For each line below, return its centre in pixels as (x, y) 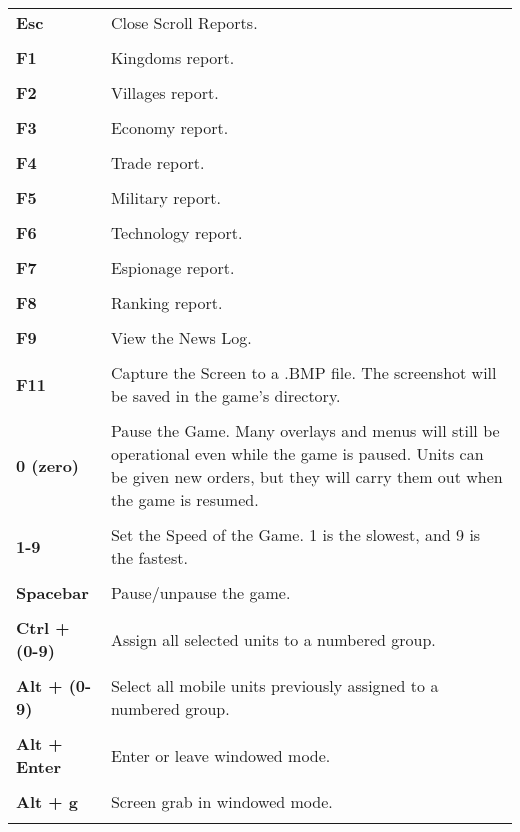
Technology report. (176, 232)
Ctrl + (43, 627)
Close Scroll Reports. (184, 22)
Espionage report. (172, 267)
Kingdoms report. (172, 57)
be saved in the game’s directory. (225, 395)
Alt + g (47, 801)
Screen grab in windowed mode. (221, 801)
